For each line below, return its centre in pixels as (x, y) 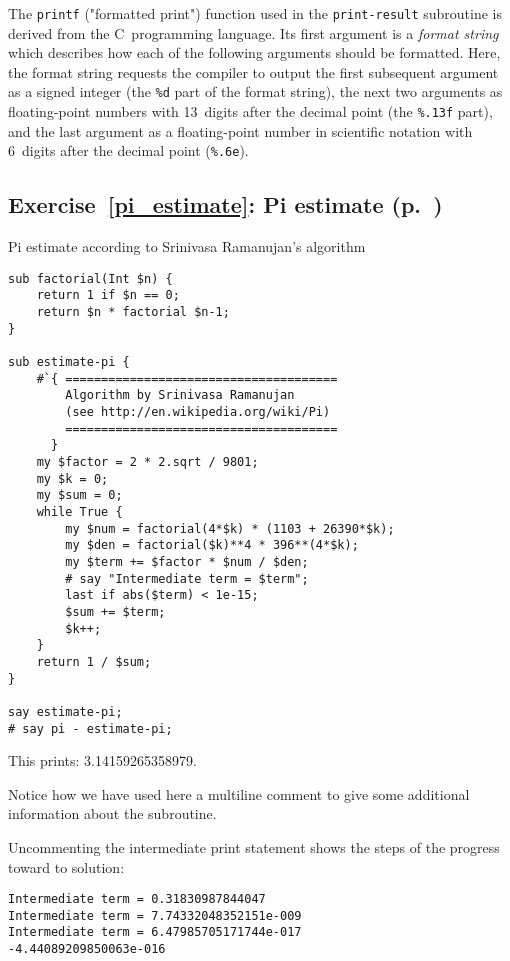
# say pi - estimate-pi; (90, 728)
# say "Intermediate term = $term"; (187, 578)
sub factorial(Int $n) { (90, 278)
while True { (79, 511)
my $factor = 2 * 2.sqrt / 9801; (147, 462)
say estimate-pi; (65, 711)
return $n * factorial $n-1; (133, 312)
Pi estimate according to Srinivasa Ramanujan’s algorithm (187, 246)
